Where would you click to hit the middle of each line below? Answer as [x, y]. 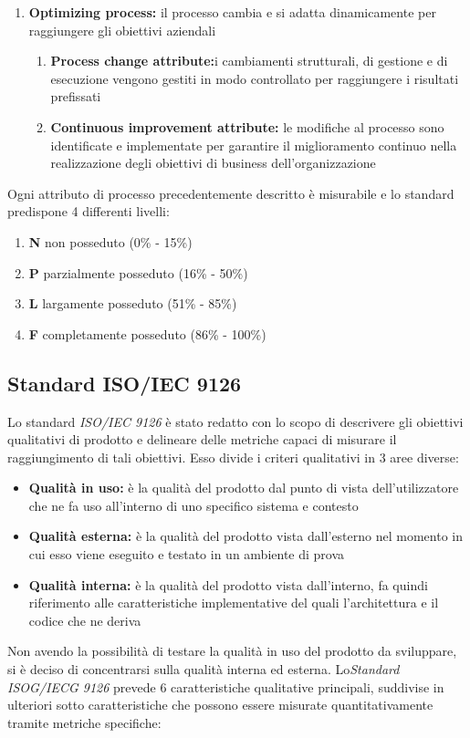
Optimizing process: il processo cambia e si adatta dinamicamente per [232, 12]
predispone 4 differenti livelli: [89, 211]
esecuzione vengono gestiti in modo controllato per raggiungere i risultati [255, 78]
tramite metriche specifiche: [84, 722]
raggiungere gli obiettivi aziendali [122, 30]
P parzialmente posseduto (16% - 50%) [138, 272]
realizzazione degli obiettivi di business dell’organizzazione [213, 163]
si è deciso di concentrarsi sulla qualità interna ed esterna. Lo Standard [204, 669]
